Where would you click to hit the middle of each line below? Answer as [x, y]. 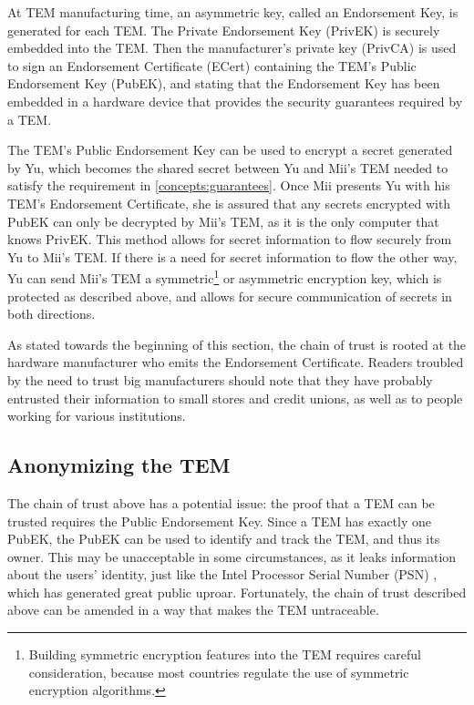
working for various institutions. [97, 416]
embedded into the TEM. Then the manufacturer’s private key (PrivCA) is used [232, 48]
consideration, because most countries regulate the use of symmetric [219, 672]
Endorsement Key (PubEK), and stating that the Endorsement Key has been [224, 83]
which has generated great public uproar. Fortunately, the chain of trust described [237, 592]
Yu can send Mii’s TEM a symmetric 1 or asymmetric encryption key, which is [225, 276]
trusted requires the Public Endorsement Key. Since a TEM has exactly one [219, 521]
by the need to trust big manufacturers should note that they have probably [220, 379]
